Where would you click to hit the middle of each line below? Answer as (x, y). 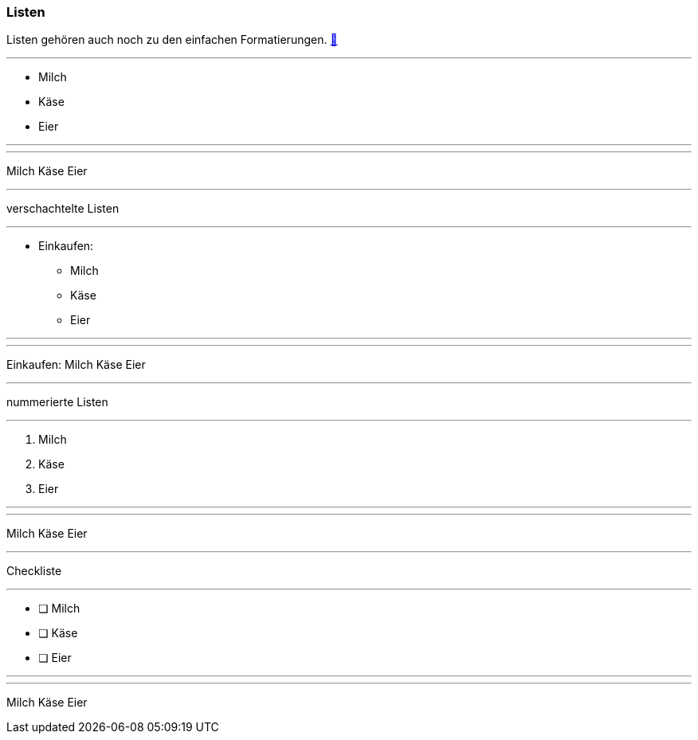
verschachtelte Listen (63, 209)
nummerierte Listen (57, 402)
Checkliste (34, 571)
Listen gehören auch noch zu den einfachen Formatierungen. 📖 (172, 40)
